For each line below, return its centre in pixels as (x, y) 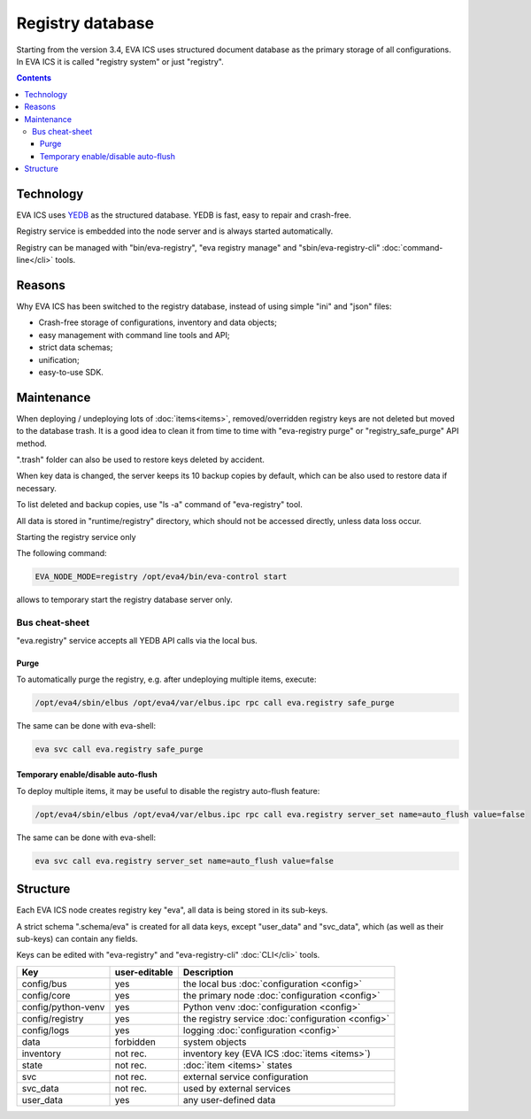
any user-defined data (229, 1100)
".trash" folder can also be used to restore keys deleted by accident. (141, 459)
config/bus (44, 984)
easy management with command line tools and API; (134, 335)
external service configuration (246, 1077)
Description (208, 972)
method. (32, 444)
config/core (46, 995)
